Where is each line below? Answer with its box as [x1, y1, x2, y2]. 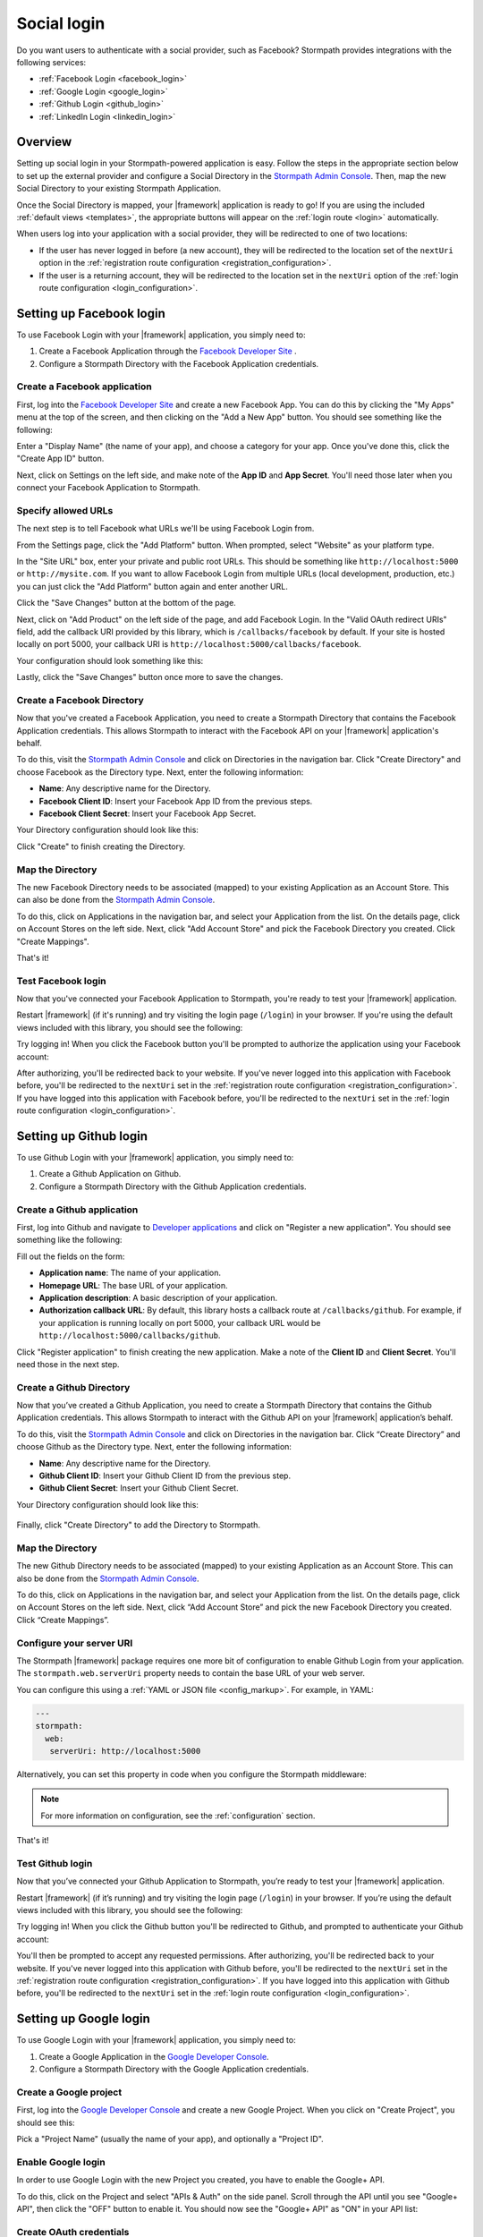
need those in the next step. [16, 1358, 120, 1369]
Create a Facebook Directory [16, 693, 145, 706]
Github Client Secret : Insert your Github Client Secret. [38, 1483, 239, 1493]
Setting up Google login [16, 2012, 151, 2027]
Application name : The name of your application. [38, 1267, 222, 1279]
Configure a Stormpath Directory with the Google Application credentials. [38, 2063, 309, 2075]
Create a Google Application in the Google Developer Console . [38, 2051, 269, 2062]
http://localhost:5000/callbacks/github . [38, 1330, 221, 1341]
